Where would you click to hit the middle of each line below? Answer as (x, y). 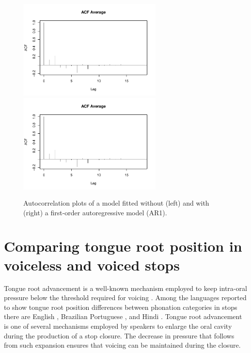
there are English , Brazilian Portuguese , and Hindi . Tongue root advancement (123, 316)
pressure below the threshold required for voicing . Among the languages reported (125, 297)
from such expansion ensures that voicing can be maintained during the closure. (122, 345)
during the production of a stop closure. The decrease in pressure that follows (119, 335)
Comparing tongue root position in (123, 246)
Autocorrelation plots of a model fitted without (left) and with (116, 203)
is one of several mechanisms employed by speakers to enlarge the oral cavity (118, 326)
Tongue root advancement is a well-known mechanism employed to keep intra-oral (125, 288)
